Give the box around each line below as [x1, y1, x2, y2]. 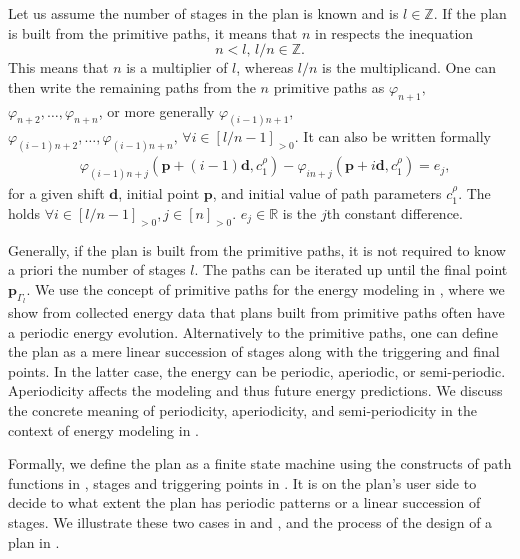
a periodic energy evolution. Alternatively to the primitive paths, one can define [8, 321, 498, 342]
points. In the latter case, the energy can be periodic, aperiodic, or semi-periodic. [8, 360, 506, 381]
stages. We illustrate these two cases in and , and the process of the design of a [8, 511, 493, 532]
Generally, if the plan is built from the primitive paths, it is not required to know [8, 239, 506, 260]
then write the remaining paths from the [8, 76, 256, 97]
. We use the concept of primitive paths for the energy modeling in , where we [26, 278, 505, 299]
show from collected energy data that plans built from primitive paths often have [8, 301, 505, 322]
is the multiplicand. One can [322, 57, 497, 78]
